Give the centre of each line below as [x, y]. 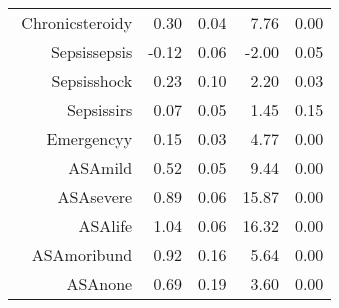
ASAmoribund [82, 254]
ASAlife [105, 225]
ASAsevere [95, 196]
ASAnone [99, 283]
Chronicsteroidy [77, 22]
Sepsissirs [99, 109]
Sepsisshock [92, 80]
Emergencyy [89, 138]
